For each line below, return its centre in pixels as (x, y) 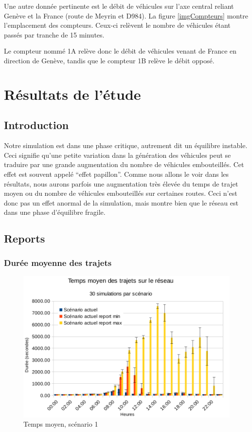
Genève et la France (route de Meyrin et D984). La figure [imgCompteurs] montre (126, 15)
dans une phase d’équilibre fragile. (55, 212)
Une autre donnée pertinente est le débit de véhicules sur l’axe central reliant (119, 6)
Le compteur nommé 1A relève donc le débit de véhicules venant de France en (120, 51)
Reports (25, 238)
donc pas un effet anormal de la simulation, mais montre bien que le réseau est (121, 202)
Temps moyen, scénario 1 (61, 424)
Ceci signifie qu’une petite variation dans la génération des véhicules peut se (117, 155)
